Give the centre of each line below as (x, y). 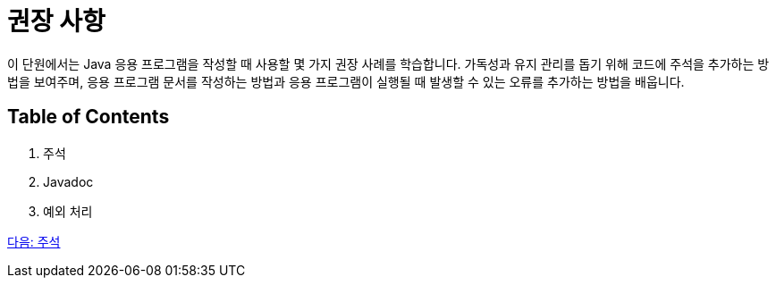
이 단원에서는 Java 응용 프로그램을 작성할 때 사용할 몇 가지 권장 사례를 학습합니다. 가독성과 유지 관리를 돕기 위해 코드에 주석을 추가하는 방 (388, 63)
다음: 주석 (34, 241)
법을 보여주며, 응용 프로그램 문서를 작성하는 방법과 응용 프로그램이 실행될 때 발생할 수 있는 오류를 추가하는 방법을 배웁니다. (346, 81)
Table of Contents (89, 117)
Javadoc (68, 181)
